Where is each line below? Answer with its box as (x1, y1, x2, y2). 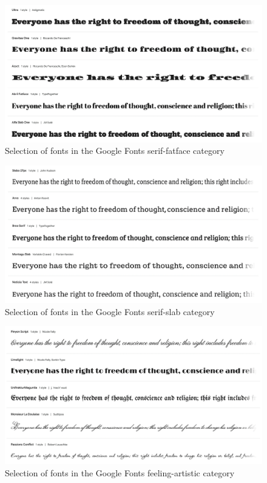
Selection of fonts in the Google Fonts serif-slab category (5, 305, 215, 318)
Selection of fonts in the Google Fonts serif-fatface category (5, 144, 225, 157)
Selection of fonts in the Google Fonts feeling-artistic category (5, 466, 235, 479)
